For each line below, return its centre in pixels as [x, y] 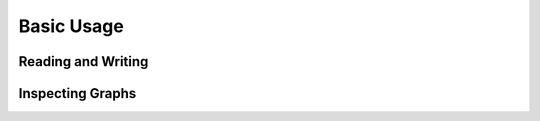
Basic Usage [71, 26]
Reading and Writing [83, 61]
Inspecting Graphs [77, 93]
